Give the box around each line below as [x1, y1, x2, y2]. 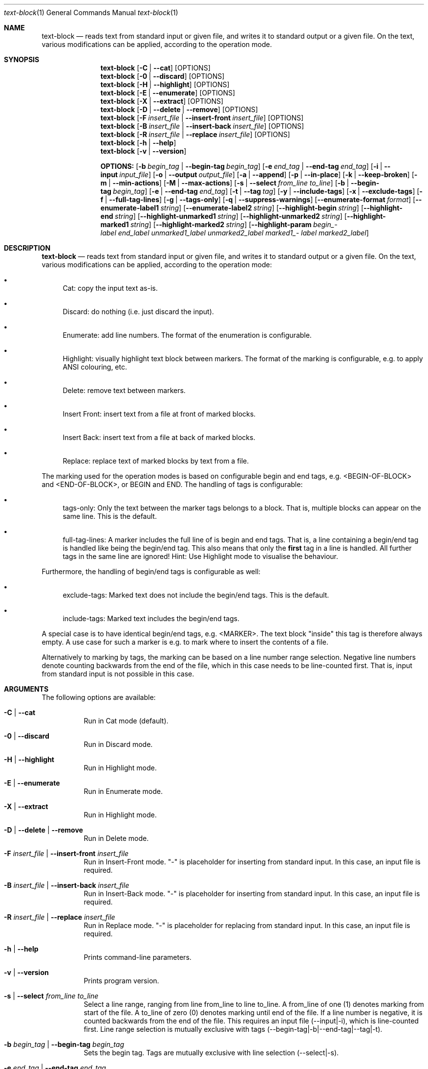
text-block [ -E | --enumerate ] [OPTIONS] [100, 89, 235, 97]
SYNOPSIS [4, 55, 40, 64]
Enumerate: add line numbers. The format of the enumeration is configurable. [63, 331, 312, 339]
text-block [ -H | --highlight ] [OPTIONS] [100, 80, 230, 89]
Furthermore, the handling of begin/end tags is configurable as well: [42, 567, 261, 576]
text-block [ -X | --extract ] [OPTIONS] [100, 97, 224, 105]
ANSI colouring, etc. [63, 363, 127, 371]
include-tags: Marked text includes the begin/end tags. [63, 614, 239, 623]
